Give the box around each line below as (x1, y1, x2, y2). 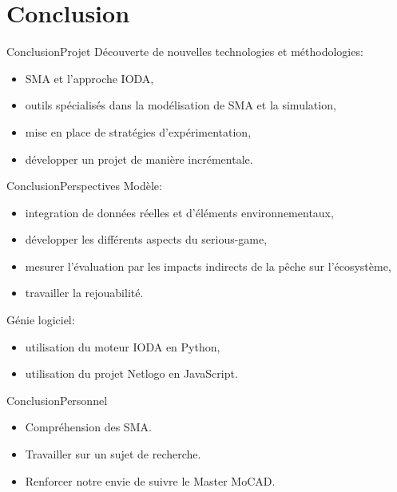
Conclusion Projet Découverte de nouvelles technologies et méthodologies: (6, 43, 363, 60)
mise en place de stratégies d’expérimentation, (25, 123, 252, 140)
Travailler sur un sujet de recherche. (25, 446, 201, 462)
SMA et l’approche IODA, (25, 69, 154, 86)
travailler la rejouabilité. (25, 284, 144, 301)
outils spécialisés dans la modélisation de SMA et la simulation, (25, 97, 336, 113)
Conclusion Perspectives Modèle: (6, 177, 162, 194)
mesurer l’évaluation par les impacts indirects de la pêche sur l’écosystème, (25, 257, 391, 274)
